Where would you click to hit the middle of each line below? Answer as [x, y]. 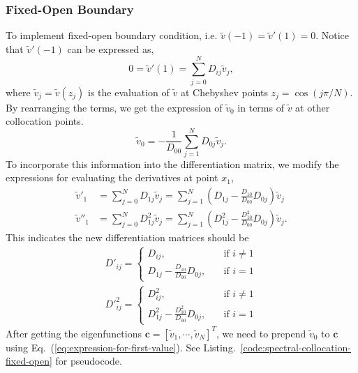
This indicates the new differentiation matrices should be [127, 237]
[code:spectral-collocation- [296, 347]
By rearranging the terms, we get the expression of [114, 107]
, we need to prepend [261, 333]
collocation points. [45, 121]
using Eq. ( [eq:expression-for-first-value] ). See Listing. [121, 347]
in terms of [261, 107]
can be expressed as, [111, 48]
